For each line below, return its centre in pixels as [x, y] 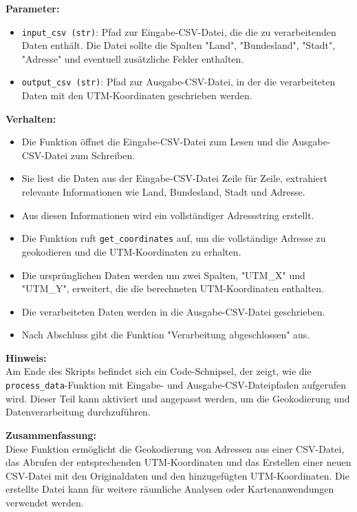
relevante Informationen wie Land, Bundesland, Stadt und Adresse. [163, 192]
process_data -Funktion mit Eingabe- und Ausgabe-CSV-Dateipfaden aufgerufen [176, 385]
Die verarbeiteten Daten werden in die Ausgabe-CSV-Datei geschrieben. [173, 311]
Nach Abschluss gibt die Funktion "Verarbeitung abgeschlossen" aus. [166, 335]
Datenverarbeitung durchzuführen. [78, 412]
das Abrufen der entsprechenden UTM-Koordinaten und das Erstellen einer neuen [178, 462]
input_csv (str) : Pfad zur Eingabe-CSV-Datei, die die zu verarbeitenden [179, 31]
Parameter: [33, 8]
